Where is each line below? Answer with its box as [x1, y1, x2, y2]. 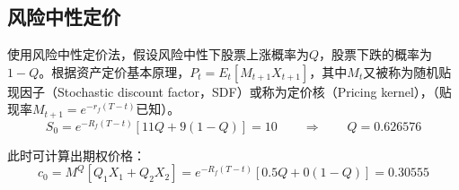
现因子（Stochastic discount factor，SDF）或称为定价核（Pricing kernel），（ [7, 82, 439, 100]
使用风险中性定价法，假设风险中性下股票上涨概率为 [7, 45, 309, 64]
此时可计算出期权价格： [7, 145, 146, 164]
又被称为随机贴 [363, 62, 452, 81]
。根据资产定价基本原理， [39, 62, 190, 81]
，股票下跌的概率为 [319, 45, 433, 64]
